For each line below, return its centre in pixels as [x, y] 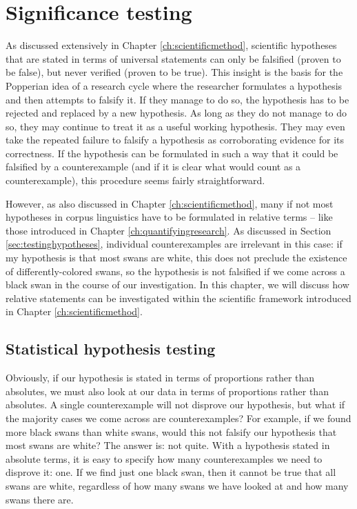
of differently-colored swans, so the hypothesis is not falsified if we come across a [175, 271]
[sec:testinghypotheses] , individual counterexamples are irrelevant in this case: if [174, 244]
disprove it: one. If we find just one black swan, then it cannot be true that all [171, 472]
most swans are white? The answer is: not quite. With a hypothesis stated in [168, 445]
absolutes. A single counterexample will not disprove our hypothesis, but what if [175, 405]
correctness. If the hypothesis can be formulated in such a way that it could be [172, 153]
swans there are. [40, 499]
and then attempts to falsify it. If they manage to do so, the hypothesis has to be [177, 99]
